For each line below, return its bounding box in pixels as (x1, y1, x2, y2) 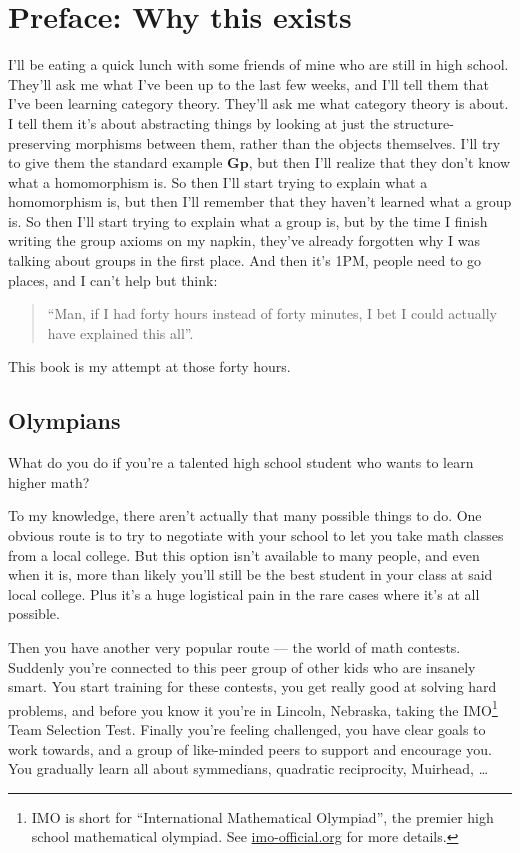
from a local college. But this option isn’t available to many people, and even (8, 544, 480, 565)
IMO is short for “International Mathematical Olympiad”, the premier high (31, 806, 494, 827)
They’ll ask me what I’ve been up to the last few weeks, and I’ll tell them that (8, 73, 489, 94)
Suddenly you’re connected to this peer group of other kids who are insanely (8, 656, 476, 677)
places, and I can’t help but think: (8, 269, 218, 290)
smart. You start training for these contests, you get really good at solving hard (8, 676, 497, 697)
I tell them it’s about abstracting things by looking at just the (8, 112, 390, 133)
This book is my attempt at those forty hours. (8, 356, 291, 377)
